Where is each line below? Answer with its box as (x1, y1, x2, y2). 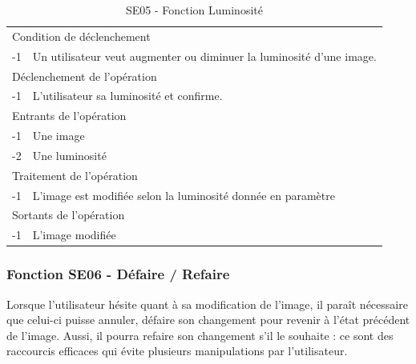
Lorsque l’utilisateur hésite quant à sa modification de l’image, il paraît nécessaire (6, 295, 408, 312)
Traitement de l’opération (12, 166, 138, 183)
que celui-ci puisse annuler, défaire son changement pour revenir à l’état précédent (6, 311, 410, 328)
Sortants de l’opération (12, 206, 125, 223)
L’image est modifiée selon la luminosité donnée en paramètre (32, 186, 335, 203)
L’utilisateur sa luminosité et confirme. (32, 87, 223, 104)
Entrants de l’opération (12, 107, 127, 124)
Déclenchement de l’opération (12, 67, 157, 84)
